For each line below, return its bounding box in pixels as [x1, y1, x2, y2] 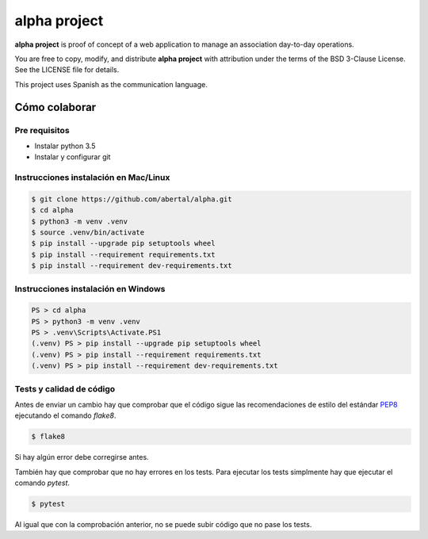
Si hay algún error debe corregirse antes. [14, 453, 150, 462]
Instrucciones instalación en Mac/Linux [14, 172, 170, 183]
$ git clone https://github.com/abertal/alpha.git [31, 194, 233, 204]
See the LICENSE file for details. [14, 65, 120, 75]
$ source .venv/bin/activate [31, 227, 145, 237]
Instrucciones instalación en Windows [14, 283, 166, 294]
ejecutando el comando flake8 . [14, 411, 117, 420]
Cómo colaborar [14, 100, 97, 114]
